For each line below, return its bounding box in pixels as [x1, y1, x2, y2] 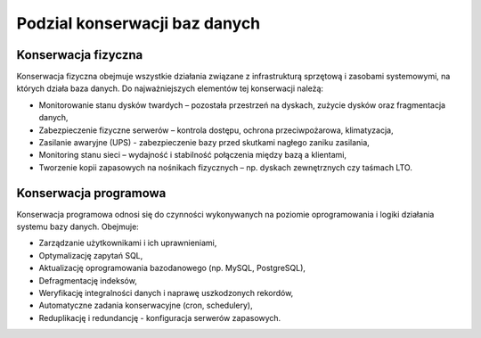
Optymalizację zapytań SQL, [38, 250, 143, 260]
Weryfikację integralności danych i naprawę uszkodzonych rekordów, [38, 288, 294, 299]
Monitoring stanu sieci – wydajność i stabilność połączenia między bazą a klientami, [38, 150, 347, 161]
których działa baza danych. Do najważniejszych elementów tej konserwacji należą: [16, 83, 324, 94]
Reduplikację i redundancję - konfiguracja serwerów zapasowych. [38, 312, 281, 323]
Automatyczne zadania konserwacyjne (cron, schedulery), [38, 300, 253, 311]
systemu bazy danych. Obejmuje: [16, 221, 140, 232]
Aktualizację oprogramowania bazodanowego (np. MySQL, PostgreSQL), [38, 263, 306, 274]
